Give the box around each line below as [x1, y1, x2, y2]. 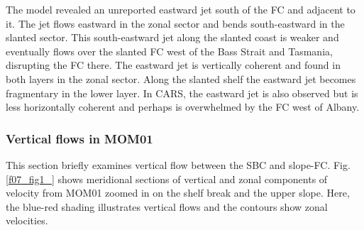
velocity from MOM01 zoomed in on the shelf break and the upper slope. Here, [6, 185, 350, 200]
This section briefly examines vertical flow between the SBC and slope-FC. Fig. [6, 157, 351, 172]
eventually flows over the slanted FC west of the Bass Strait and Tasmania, [6, 43, 333, 58]
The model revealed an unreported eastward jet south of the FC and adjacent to [6, 2, 355, 16]
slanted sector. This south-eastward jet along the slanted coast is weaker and [6, 30, 339, 45]
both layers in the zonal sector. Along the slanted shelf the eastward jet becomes [6, 71, 356, 86]
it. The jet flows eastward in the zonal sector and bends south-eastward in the [6, 16, 345, 31]
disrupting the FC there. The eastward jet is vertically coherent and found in [6, 57, 341, 72]
